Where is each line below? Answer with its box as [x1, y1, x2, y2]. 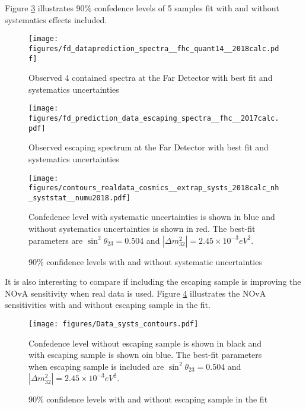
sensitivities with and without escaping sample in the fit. [5, 298, 211, 311]
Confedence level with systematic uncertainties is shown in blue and [28, 210, 275, 223]
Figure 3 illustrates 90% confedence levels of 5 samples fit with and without [5, 2, 280, 14]
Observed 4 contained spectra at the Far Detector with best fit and [28, 71, 273, 84]
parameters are [28, 234, 83, 246]
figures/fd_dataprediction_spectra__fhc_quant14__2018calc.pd [28, 44, 279, 53]
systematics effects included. [5, 13, 107, 26]
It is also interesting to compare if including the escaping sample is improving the [5, 275, 301, 288]
